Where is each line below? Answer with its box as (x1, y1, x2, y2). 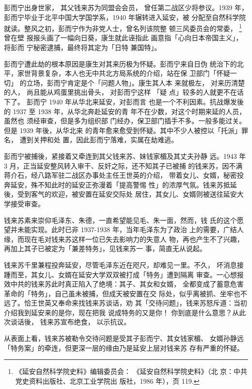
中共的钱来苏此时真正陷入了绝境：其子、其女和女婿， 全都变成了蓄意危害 (10, 279, 244, 289)
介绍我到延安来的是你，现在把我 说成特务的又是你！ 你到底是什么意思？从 (4, 307, 239, 317)
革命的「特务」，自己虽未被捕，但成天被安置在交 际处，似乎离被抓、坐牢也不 (4, 288, 247, 298)
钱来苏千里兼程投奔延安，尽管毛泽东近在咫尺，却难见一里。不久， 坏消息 (4, 259, 237, 270)
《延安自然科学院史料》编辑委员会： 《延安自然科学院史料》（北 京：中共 (15, 366, 248, 376)
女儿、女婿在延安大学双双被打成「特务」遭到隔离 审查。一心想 (37, 269, 237, 279)
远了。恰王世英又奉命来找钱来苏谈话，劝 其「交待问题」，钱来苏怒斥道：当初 (4, 298, 247, 308)
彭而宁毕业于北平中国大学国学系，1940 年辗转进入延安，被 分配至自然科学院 (4, 12, 246, 22)
